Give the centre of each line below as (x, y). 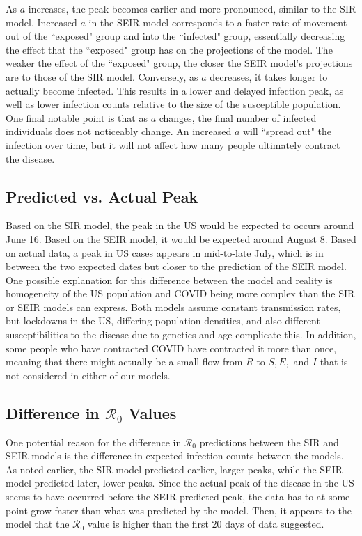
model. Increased (41, 22)
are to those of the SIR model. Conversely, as (102, 76)
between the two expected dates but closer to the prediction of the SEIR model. (176, 266)
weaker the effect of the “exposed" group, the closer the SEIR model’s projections (179, 63)
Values (152, 412)
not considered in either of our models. (88, 375)
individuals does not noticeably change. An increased (119, 131)
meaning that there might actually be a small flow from (124, 362)
